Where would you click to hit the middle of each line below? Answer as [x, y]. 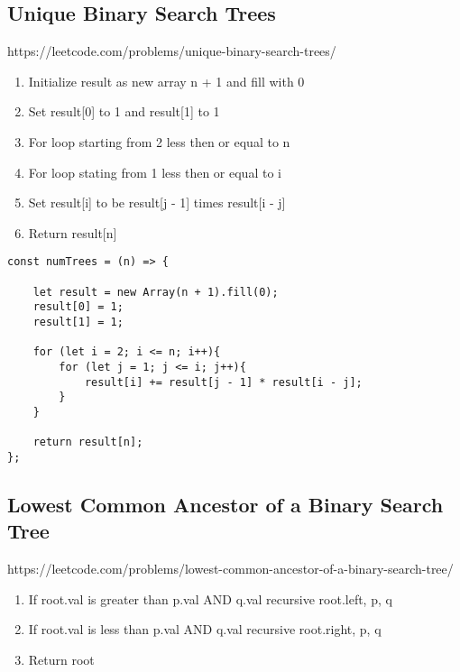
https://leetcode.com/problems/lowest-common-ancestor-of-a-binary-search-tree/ [230, 569]
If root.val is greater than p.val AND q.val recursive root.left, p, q [210, 598]
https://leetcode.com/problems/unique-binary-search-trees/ [172, 51]
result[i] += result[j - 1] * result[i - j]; [223, 382]
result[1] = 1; [78, 322]
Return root [61, 659]
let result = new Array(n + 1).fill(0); [156, 292]
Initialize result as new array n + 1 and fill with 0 [166, 81]
